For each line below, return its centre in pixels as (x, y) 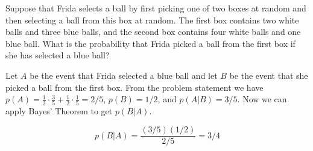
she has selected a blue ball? (58, 55)
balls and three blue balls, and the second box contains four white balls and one (153, 32)
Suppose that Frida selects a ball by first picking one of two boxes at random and (156, 8)
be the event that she (269, 75)
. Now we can (262, 99)
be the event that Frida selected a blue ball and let (124, 75)
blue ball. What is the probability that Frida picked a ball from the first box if (150, 43)
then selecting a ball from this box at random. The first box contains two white (152, 20)
